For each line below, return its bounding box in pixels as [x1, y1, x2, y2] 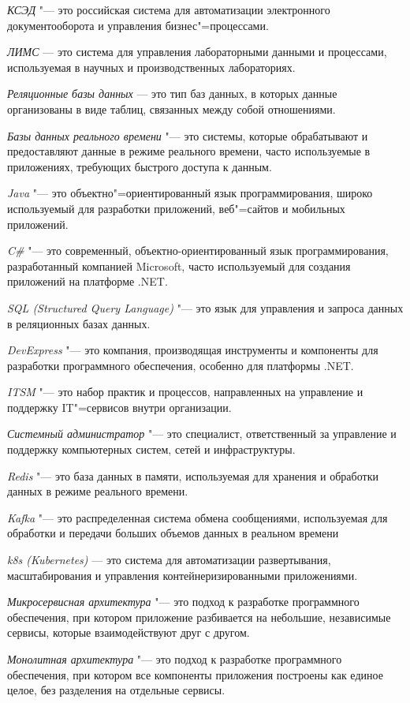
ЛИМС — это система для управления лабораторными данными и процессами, [7, 43, 387, 60]
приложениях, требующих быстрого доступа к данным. [7, 158, 272, 174]
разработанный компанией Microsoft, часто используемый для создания [7, 257, 351, 274]
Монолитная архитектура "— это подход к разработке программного [7, 651, 342, 667]
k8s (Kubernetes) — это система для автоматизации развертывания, [7, 552, 331, 568]
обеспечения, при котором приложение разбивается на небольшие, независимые [7, 608, 391, 625]
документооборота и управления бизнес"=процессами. [7, 17, 269, 33]
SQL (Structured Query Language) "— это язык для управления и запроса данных [7, 299, 404, 316]
